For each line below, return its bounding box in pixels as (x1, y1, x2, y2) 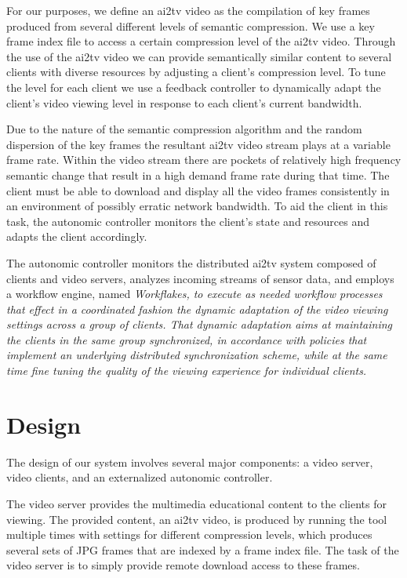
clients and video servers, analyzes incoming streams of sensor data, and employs (6, 270, 394, 286)
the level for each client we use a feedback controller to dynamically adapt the (6, 78, 381, 95)
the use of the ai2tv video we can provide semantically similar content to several (6, 48, 392, 64)
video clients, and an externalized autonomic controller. (6, 469, 273, 485)
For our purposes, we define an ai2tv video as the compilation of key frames (6, 2, 370, 18)
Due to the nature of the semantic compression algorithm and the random (6, 121, 362, 137)
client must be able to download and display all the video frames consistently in (6, 182, 390, 198)
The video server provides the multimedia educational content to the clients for (6, 495, 387, 511)
